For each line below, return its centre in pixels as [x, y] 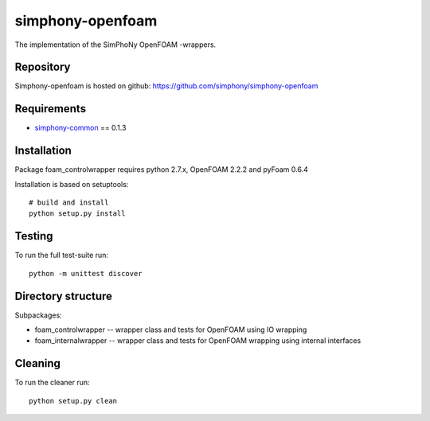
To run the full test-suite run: [62, 255]
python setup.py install [77, 214]
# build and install [69, 203]
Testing [34, 236]
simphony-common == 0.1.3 [80, 128]
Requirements [51, 109]
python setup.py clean [73, 401]
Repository [43, 67]
